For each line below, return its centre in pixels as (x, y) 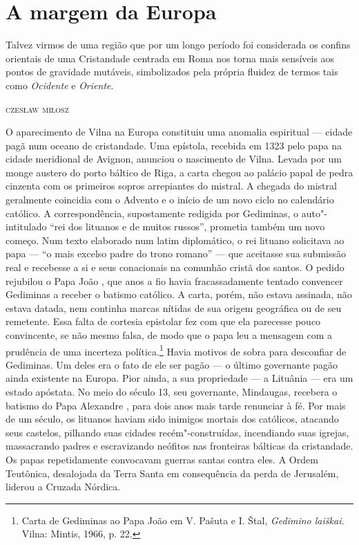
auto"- (314, 213)
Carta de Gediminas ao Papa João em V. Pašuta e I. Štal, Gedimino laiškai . (183, 520)
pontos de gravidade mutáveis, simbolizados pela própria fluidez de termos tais (172, 72)
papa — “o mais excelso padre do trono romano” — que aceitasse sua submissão (176, 253)
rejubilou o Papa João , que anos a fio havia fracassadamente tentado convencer (174, 280)
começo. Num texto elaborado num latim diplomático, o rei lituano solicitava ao (175, 240)
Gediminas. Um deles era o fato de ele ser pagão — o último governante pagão (172, 364)
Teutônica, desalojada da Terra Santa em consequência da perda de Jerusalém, (172, 473)
